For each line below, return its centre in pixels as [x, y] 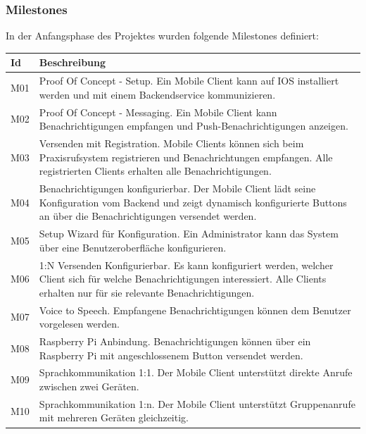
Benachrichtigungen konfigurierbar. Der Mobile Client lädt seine [177, 188]
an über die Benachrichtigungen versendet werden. [148, 216]
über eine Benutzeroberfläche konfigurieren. [133, 247]
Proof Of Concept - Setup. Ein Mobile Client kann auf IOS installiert [189, 81]
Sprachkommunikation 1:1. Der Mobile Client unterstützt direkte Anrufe [196, 372]
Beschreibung [72, 62]
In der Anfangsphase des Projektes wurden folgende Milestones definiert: [162, 36]
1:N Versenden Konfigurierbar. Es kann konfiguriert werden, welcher [186, 265]
